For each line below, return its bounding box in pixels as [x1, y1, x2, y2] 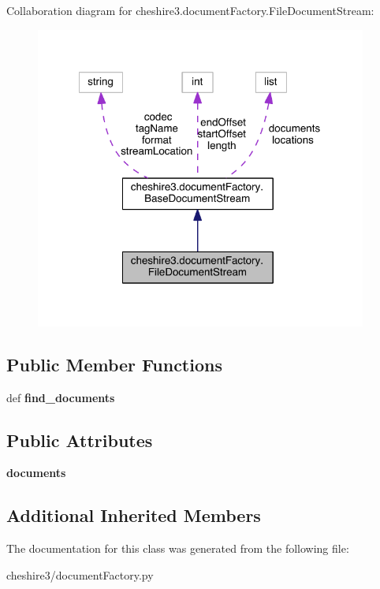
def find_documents [6, 389, 115, 405]
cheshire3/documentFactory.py [6, 566, 154, 583]
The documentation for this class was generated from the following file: [6, 540, 349, 557]
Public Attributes [6, 427, 153, 452]
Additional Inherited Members [6, 503, 261, 527]
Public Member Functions [6, 352, 222, 376]
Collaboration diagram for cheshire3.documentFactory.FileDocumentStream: [6, 2, 374, 18]
